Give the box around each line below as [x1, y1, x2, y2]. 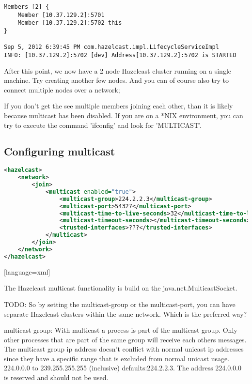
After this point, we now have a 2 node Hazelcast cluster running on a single [4, 65, 232, 76]
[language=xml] [4, 266, 50, 276]
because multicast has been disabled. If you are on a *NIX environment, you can [4, 110, 243, 120]
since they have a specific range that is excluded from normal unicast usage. [4, 353, 230, 363]
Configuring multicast [4, 143, 115, 158]
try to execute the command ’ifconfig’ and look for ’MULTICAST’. [4, 120, 202, 130]
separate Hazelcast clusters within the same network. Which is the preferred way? [4, 308, 247, 319]
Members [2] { [4, 3, 49, 10]
